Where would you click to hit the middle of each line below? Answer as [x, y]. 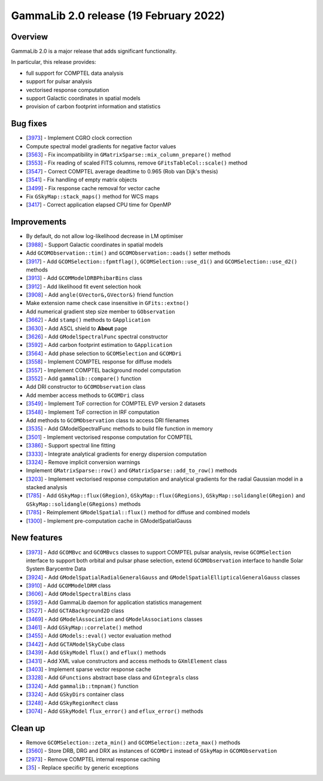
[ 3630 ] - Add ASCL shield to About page [77, 328]
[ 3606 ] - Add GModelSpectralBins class [78, 594]
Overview [30, 37]
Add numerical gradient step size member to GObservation [100, 312]
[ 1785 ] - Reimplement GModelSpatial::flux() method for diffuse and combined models [138, 512]
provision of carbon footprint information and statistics [93, 106]
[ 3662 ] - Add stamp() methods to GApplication [88, 320]
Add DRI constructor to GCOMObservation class [86, 387]
